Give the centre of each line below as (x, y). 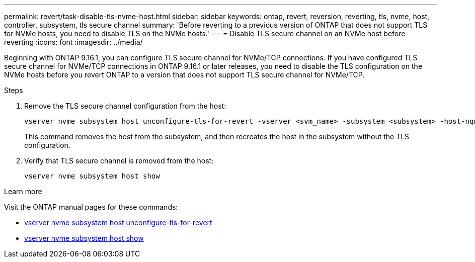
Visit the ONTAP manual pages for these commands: (91, 207)
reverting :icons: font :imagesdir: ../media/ (73, 42)
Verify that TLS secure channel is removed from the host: (119, 161)
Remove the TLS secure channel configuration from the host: (125, 106)
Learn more (23, 191)
